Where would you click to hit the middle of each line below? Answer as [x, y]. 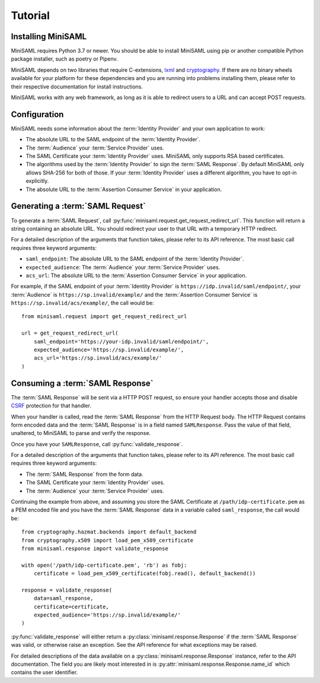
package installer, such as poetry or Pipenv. [64, 59]
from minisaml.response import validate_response [95, 548]
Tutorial [31, 15]
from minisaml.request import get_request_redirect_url [104, 317]
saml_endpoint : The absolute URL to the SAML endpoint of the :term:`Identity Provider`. [135, 259]
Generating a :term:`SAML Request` [79, 206]
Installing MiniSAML [49, 36]
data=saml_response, [63, 598]
